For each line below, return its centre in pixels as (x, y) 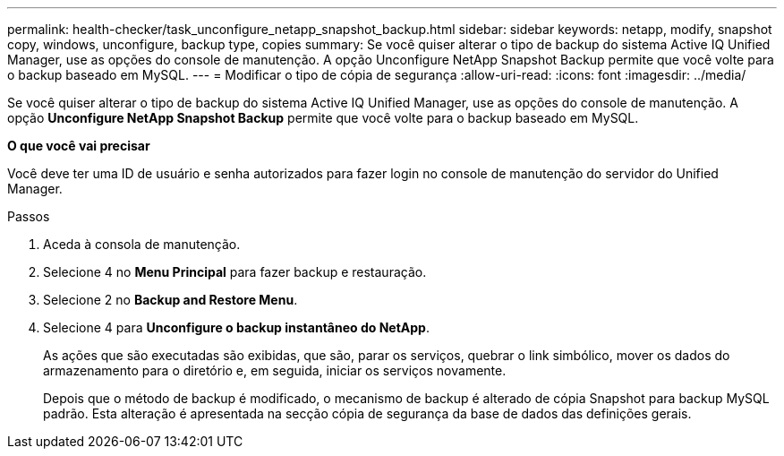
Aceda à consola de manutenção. (142, 244)
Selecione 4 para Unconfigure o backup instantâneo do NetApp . (236, 327)
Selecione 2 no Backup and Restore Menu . (170, 300)
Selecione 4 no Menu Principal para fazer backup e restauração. (235, 272)
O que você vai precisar (79, 146)
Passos (29, 216)
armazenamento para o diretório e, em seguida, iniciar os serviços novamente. (275, 370)
